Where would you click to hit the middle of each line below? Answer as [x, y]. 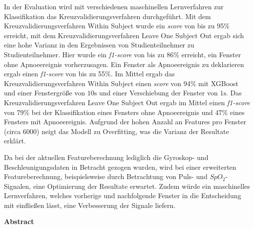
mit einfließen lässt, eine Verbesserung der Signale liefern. [90, 205]
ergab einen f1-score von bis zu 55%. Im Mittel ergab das [89, 74]
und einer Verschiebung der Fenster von [158, 93]
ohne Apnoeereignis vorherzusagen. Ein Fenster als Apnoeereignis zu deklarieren [124, 64]
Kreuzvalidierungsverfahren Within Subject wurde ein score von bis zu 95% [117, 26]
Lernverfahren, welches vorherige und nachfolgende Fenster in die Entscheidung [123, 195]
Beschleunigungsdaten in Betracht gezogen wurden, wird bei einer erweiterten [120, 167]
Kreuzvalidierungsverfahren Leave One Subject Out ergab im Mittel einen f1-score [127, 102]
